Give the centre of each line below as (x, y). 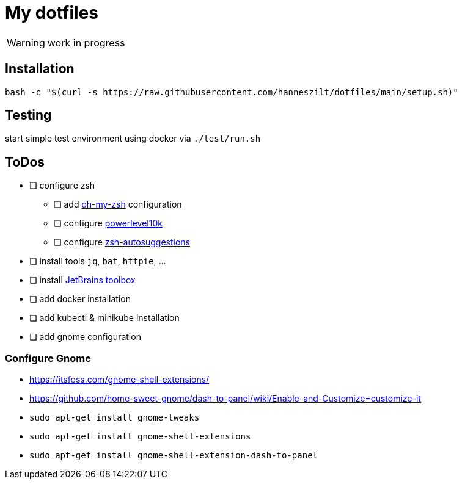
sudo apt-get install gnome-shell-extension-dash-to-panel (174, 456)
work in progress (86, 42)
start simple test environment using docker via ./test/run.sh (133, 139)
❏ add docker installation (80, 299)
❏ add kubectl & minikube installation (105, 318)
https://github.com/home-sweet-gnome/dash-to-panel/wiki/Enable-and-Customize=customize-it (225, 399)
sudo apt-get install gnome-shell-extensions (140, 437)
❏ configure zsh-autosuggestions (122, 242)
